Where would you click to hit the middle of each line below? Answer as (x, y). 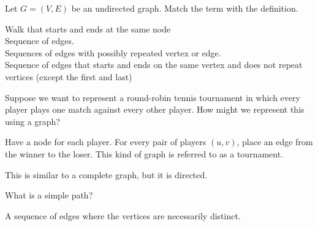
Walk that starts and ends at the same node (88, 28)
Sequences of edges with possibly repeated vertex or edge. (113, 52)
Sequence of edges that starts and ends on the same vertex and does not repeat (154, 65)
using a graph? (32, 121)
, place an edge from (275, 142)
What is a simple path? (49, 195)
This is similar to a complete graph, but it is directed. (106, 174)
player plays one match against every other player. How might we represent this (155, 109)
